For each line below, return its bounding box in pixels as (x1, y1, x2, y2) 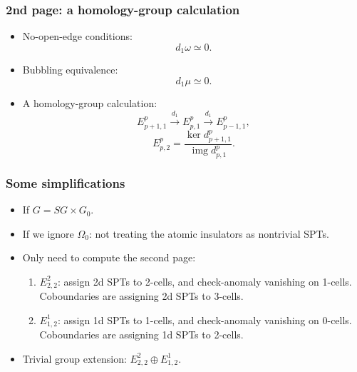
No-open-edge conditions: (22, 29, 133, 44)
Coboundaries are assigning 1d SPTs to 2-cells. (39, 327, 244, 342)
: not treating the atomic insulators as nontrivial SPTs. (88, 226, 329, 241)
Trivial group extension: (22, 351, 127, 366)
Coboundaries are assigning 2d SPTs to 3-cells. (39, 288, 244, 303)
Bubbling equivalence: (22, 62, 118, 77)
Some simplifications (6, 174, 125, 191)
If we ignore (22, 226, 74, 241)
